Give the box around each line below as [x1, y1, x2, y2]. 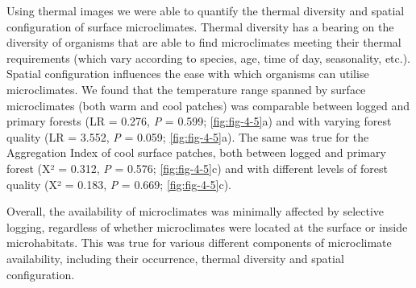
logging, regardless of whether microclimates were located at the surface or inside [6, 218, 408, 235]
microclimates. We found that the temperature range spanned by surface [6, 80, 366, 97]
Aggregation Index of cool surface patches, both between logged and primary [6, 144, 386, 161]
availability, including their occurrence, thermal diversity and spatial [6, 249, 344, 266]
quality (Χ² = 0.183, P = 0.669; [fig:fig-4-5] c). [6, 175, 232, 192]
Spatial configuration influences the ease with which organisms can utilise [6, 65, 369, 82]
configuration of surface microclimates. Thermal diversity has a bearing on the [6, 18, 394, 35]
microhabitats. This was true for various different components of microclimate [6, 234, 392, 251]
